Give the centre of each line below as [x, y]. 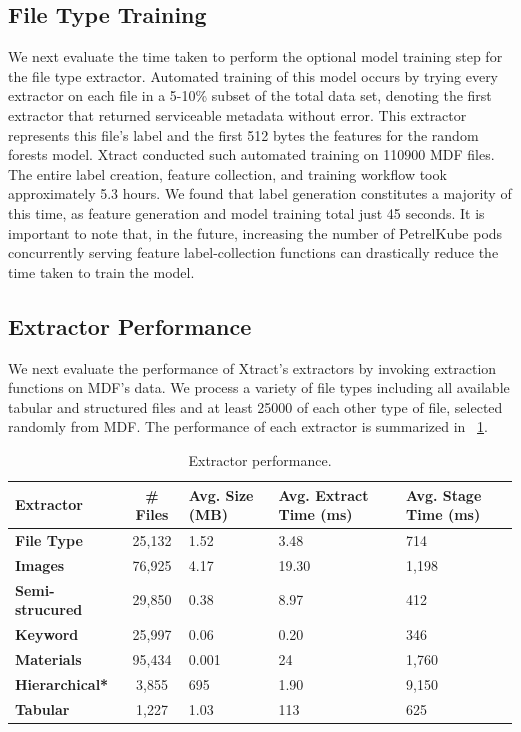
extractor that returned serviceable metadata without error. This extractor [237, 114]
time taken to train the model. [101, 271]
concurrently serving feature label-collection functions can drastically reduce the [253, 252]
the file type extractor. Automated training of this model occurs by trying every [253, 75]
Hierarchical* [62, 683]
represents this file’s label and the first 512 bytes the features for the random [243, 134]
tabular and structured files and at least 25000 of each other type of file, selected [255, 406]
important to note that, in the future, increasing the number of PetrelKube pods [255, 232]
